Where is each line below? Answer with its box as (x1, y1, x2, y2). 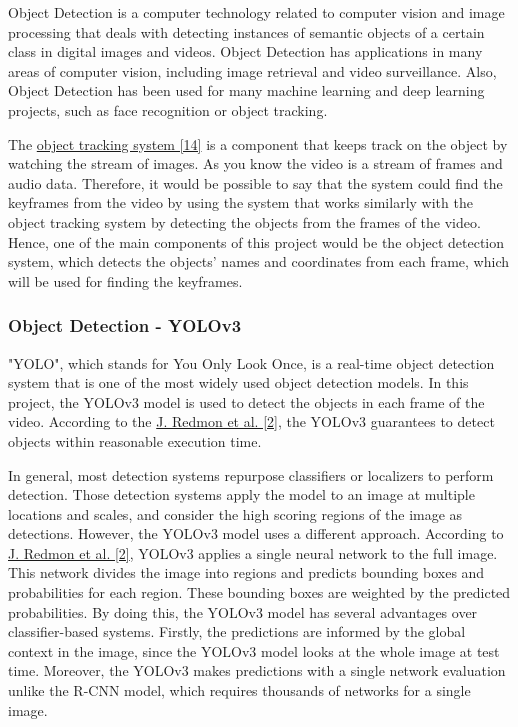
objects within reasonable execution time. (8, 430, 262, 451)
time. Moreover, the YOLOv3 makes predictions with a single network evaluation (8, 660, 506, 681)
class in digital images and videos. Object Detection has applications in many (8, 41, 483, 62)
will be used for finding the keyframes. (8, 270, 243, 291)
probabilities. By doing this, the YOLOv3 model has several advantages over (8, 601, 478, 622)
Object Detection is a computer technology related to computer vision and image (8, 2, 505, 22)
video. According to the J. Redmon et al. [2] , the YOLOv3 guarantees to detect (8, 411, 495, 432)
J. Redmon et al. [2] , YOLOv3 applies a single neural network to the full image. (8, 542, 498, 563)
